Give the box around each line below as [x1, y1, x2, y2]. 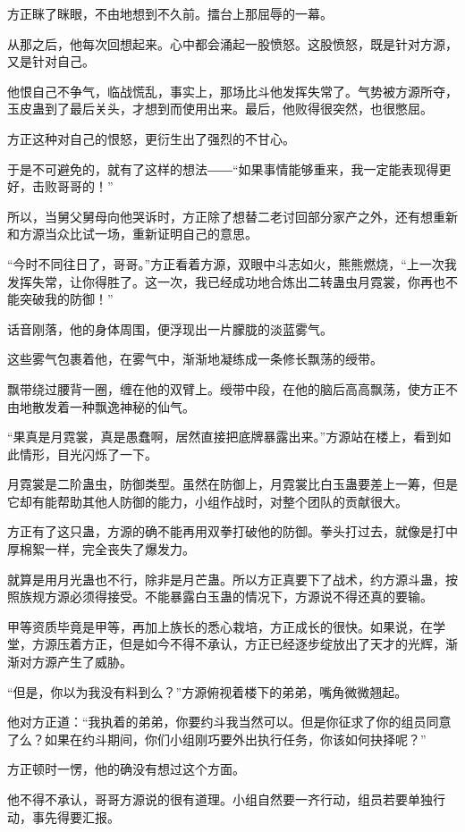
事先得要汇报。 [31, 807, 120, 826]
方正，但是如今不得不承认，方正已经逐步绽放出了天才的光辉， [81, 635, 445, 653]
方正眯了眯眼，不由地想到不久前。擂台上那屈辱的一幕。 [7, 4, 333, 22]
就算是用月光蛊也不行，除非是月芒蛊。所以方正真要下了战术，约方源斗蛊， [7, 569, 445, 588]
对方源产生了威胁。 [19, 652, 132, 671]
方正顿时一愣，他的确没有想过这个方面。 [7, 760, 245, 778]
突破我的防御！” [19, 290, 114, 308]
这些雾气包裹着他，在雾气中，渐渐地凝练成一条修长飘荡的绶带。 [7, 349, 383, 368]
